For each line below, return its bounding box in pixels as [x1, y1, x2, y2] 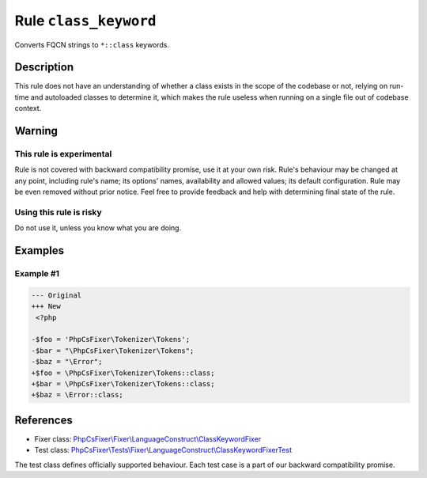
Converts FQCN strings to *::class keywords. [14, 40, 170, 49]
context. [14, 104, 42, 113]
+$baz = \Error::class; [31, 390, 124, 400]
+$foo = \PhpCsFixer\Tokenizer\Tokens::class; [31, 368, 215, 377]
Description [14, 60, 74, 74]
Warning [14, 124, 59, 138]
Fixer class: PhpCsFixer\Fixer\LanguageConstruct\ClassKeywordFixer [34, 434, 262, 443]
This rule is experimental [14, 149, 112, 160]
